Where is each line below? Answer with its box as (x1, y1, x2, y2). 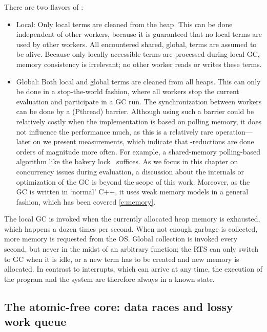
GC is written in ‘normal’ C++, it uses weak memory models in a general (16, 186, 249, 197)
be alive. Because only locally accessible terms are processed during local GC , (16, 49, 260, 59)
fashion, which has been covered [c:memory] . (16, 196, 156, 207)
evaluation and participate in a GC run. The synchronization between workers (16, 96, 262, 106)
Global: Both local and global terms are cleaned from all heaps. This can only (16, 76, 261, 86)
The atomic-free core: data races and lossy (4, 298, 233, 314)
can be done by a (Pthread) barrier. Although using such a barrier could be (16, 106, 254, 117)
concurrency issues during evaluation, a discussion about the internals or (16, 166, 244, 176)
